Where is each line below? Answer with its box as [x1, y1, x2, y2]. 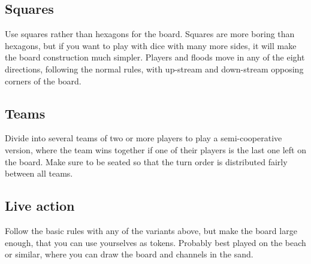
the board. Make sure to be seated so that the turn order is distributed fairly [5, 155, 288, 168]
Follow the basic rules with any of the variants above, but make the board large [5, 224, 297, 236]
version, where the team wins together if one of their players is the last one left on [5, 143, 306, 156]
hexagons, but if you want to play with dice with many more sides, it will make [5, 39, 297, 51]
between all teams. [5, 167, 73, 180]
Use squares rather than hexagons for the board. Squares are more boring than [5, 28, 295, 40]
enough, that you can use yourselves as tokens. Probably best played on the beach [5, 236, 306, 248]
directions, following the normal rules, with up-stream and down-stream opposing [5, 62, 304, 75]
